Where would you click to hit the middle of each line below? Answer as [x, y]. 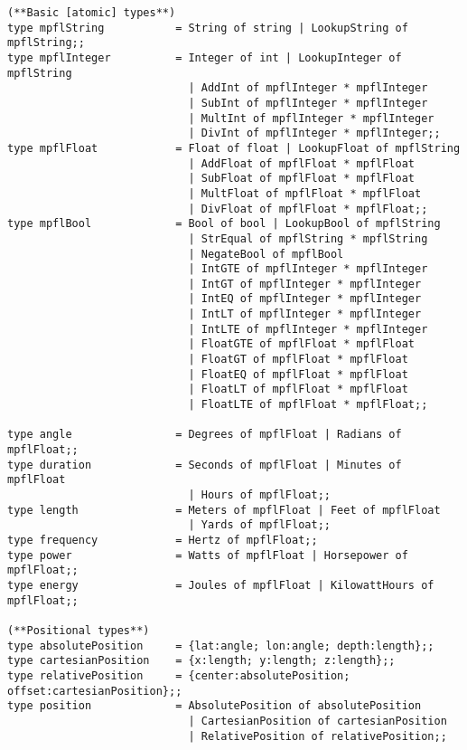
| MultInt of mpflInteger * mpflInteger [311, 118]
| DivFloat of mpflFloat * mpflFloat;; [308, 209]
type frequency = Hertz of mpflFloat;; [163, 540]
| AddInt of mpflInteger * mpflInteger [308, 88]
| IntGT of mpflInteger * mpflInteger [305, 284]
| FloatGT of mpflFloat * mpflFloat [298, 360]
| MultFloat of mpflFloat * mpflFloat [305, 193]
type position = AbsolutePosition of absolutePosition [215, 706]
